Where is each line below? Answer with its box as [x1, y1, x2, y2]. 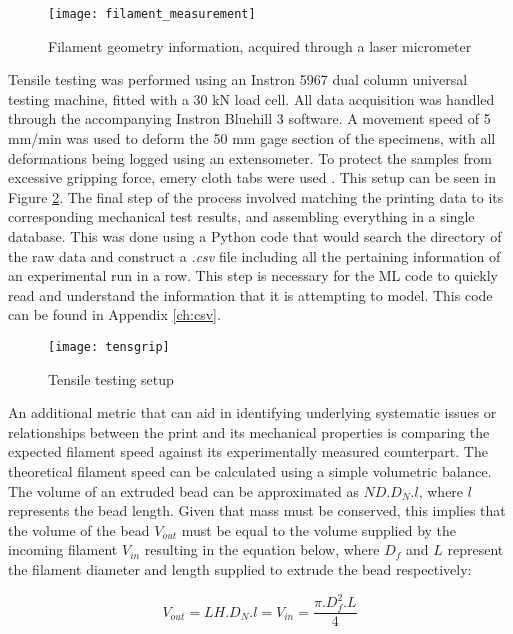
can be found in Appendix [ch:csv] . [8, 304, 221, 325]
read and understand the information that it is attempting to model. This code [8, 284, 493, 305]
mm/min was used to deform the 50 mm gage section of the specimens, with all [8, 128, 496, 149]
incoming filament [8, 539, 118, 560]
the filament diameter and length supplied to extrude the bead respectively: [8, 558, 472, 579]
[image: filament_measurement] [48, 7, 256, 21]
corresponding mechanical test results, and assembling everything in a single [8, 206, 475, 227]
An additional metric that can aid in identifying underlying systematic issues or [8, 402, 497, 423]
